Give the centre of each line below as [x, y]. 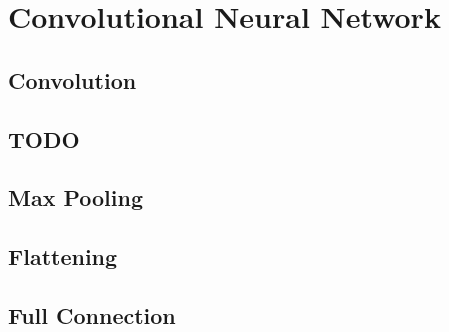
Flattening [63, 256]
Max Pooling [76, 197]
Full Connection [92, 314]
